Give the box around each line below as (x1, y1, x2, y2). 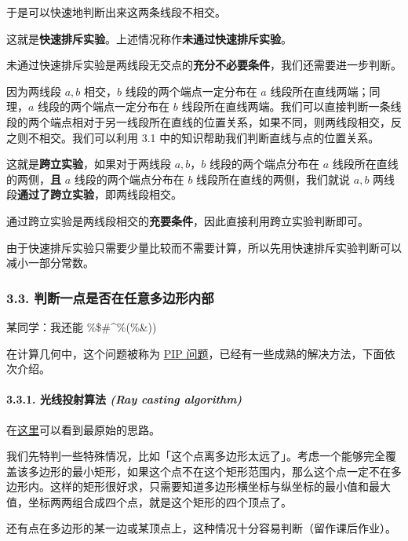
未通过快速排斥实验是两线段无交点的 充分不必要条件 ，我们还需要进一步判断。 (6, 57, 402, 73)
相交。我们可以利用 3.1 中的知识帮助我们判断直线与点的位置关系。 (38, 129, 380, 145)
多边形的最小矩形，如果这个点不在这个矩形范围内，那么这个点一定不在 (27, 462, 391, 479)
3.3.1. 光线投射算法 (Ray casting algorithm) (6, 391, 242, 408)
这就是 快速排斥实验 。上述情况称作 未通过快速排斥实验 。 (6, 30, 292, 46)
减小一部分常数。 (6, 254, 94, 271)
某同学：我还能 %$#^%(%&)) (6, 318, 157, 334)
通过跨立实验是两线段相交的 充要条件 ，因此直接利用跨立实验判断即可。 (6, 212, 369, 228)
